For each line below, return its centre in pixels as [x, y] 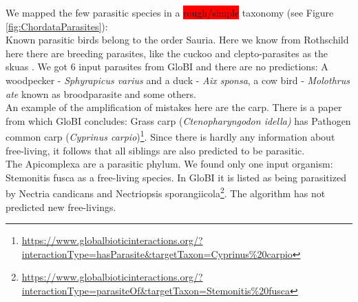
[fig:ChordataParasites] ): [57, 26]
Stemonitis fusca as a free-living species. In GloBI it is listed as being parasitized [176, 177]
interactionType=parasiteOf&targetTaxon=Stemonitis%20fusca [156, 290]
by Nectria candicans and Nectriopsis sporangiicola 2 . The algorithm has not [166, 192]
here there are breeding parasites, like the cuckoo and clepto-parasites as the [167, 53]
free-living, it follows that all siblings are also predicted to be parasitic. [155, 150]
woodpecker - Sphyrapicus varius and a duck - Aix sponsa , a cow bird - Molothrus [178, 80]
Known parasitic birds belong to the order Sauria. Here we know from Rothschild [177, 40]
